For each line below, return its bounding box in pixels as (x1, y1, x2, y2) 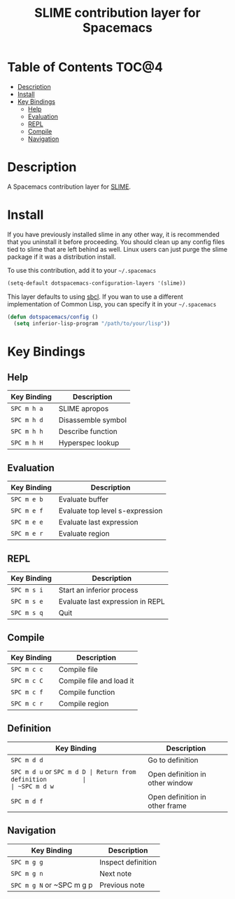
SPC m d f (10, 797, 43, 805)
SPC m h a (10, 405, 43, 413)
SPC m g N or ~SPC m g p (10, 880, 93, 890)
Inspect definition (99, 857, 157, 867)
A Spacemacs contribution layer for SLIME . (7, 182, 131, 191)
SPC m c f (10, 688, 43, 696)
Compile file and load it (58, 675, 134, 685)
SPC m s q (10, 609, 43, 617)
